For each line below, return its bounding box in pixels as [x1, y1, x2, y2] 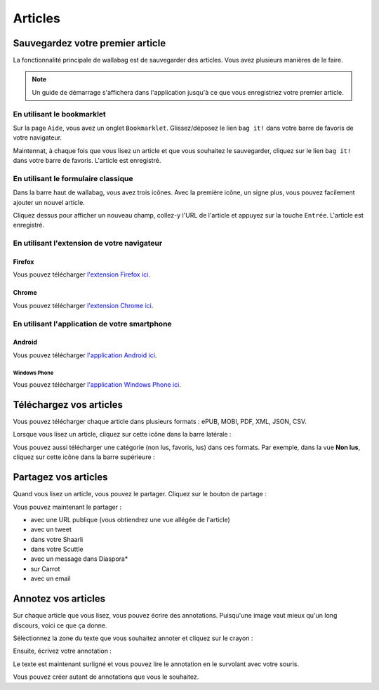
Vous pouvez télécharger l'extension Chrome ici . [13, 301, 154, 310]
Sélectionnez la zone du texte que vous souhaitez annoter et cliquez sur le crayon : [13, 634, 253, 642]
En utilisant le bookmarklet [13, 109, 107, 119]
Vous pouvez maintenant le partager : [13, 503, 122, 511]
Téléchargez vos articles [13, 399, 123, 411]
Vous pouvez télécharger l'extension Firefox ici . [13, 270, 151, 279]
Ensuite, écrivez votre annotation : [13, 646, 112, 656]
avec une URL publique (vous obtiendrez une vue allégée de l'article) [30, 515, 231, 524]
